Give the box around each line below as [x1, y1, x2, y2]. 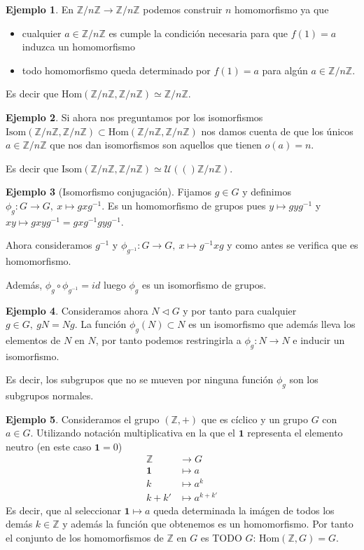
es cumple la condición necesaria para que [108, 25, 288, 40]
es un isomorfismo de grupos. [141, 277, 267, 291]
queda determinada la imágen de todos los [153, 502, 335, 517]
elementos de [6, 332, 61, 347]
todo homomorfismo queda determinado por [22, 62, 211, 77]
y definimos [242, 184, 291, 199]
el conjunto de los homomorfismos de [6, 530, 164, 544]
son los [289, 372, 318, 387]
